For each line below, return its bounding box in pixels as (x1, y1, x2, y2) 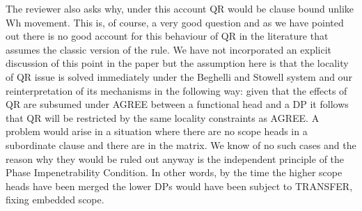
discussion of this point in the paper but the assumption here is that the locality (6, 56, 349, 70)
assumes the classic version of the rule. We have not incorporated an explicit (6, 42, 332, 56)
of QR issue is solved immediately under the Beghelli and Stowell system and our (6, 69, 352, 84)
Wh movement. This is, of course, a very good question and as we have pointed (6, 15, 344, 29)
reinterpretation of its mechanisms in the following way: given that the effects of (6, 83, 347, 97)
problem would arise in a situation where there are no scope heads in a (6, 124, 308, 139)
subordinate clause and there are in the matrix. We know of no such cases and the (6, 137, 356, 152)
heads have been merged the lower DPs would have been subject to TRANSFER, (6, 178, 353, 193)
